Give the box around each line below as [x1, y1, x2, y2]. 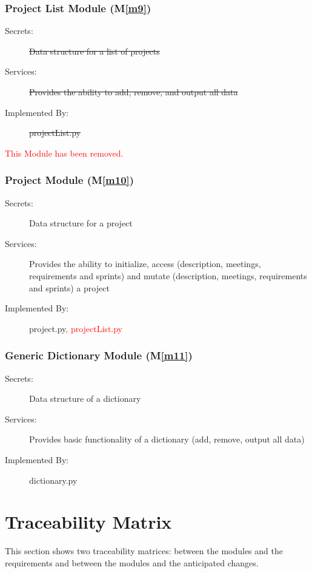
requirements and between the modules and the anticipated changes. [5, 556, 259, 569]
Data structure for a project [29, 217, 133, 229]
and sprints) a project [29, 281, 110, 294]
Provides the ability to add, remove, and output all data [29, 86, 238, 98]
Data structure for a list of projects [29, 44, 160, 57]
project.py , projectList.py [29, 322, 123, 334]
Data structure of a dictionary [29, 392, 141, 405]
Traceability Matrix [5, 509, 172, 534]
